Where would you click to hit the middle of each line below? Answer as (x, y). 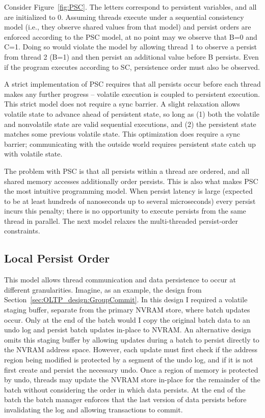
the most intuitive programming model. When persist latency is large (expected (128, 191)
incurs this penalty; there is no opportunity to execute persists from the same (125, 211)
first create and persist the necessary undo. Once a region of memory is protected (131, 369)
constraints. (22, 231)
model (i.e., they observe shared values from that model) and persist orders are (128, 27)
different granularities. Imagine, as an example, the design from (103, 289)
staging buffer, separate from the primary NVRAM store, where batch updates (127, 310)
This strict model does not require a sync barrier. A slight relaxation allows (122, 104)
